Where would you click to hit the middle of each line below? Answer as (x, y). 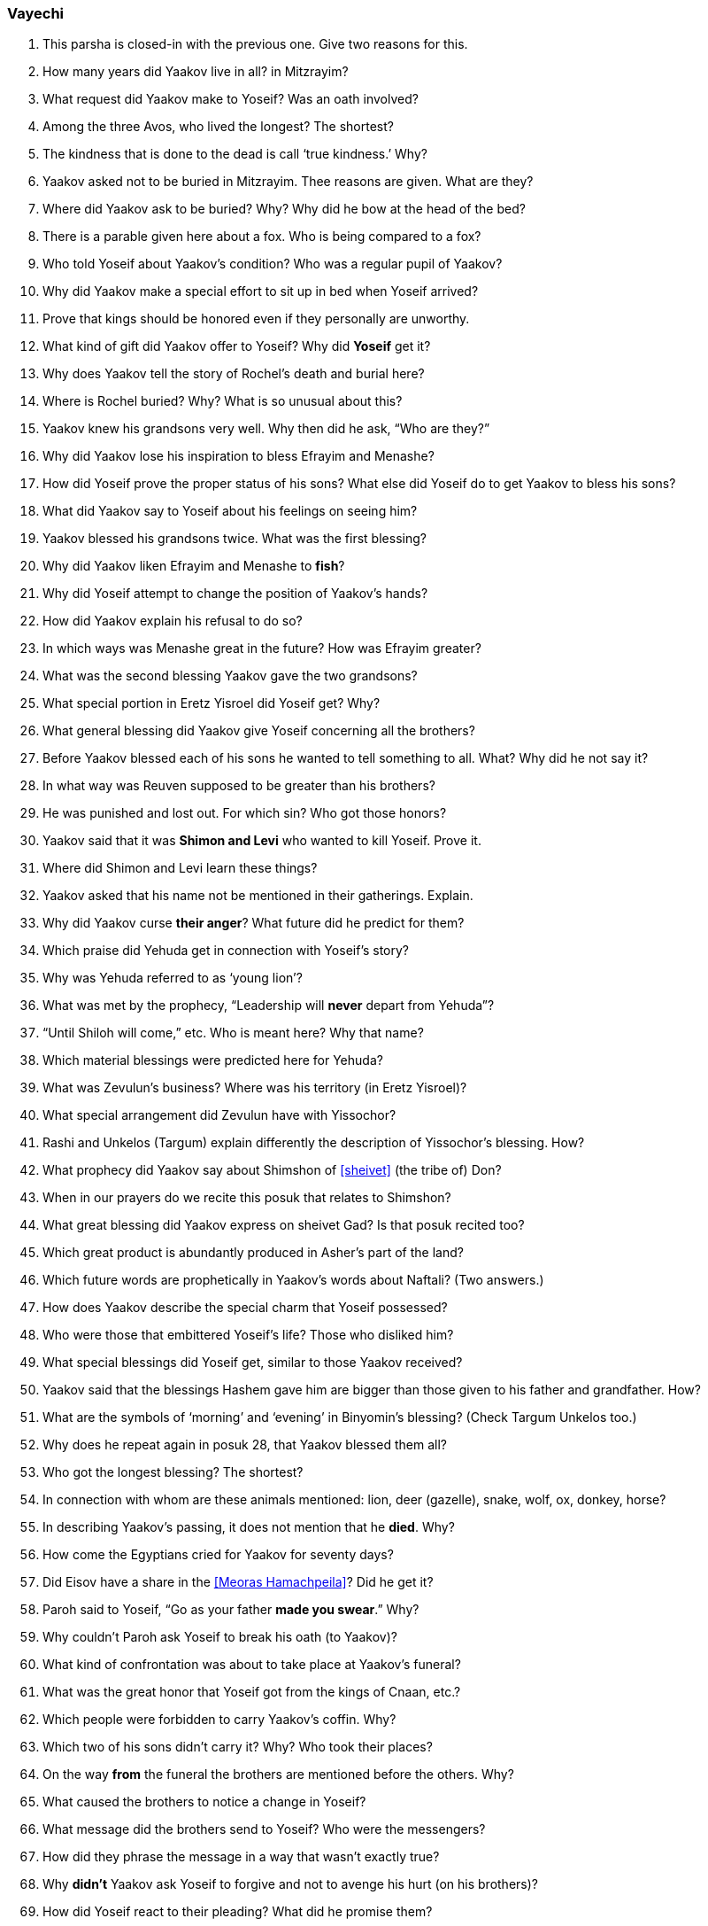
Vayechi (36, 13)
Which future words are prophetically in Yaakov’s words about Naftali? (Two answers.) (293, 1280)
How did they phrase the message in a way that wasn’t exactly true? (241, 1857)
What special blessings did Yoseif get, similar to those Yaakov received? (253, 1363)
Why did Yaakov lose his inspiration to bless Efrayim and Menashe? (239, 456)
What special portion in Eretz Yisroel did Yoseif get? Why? (212, 703)
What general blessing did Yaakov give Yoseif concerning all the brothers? (259, 731)
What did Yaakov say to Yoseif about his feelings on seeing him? (230, 511)
